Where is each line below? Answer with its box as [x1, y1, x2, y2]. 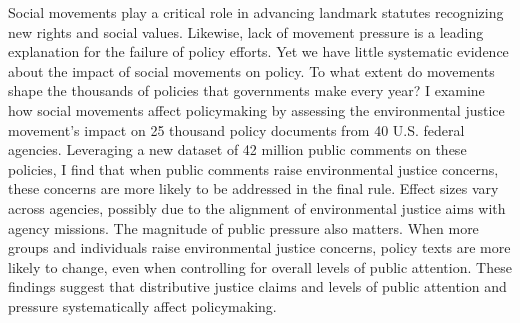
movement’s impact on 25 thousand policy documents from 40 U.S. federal [8, 119, 465, 140]
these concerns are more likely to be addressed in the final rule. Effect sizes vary [8, 178, 499, 199]
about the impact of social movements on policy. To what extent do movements [8, 60, 495, 81]
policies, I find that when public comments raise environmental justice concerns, [8, 158, 499, 179]
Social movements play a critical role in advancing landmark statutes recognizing [8, 2, 504, 22]
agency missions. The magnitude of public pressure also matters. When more [8, 217, 479, 238]
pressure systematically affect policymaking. [8, 295, 277, 316]
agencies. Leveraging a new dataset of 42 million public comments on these [8, 139, 467, 160]
